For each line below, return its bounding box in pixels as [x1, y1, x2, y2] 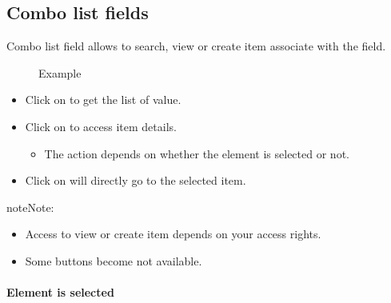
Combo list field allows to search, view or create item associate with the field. [6, 38, 386, 54]
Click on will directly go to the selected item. [25, 172, 246, 189]
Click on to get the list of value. [25, 91, 182, 108]
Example [38, 64, 82, 81]
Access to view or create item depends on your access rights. [25, 225, 321, 242]
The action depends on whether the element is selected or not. [44, 145, 349, 161]
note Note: [6, 198, 54, 215]
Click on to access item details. [25, 118, 177, 134]
